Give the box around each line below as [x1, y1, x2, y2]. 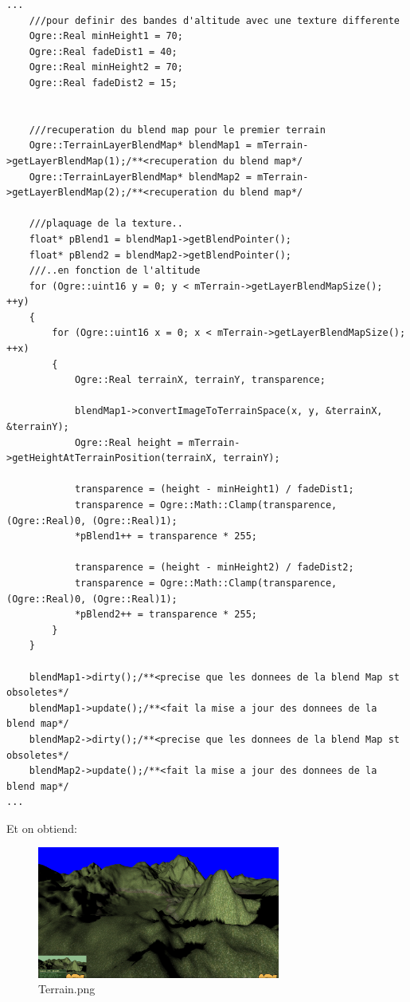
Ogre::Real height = [74, 436, 183, 448]
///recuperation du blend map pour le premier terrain [29, 124, 326, 136]
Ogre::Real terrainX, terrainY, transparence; [74, 374, 326, 386]
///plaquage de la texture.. [29, 218, 183, 230]
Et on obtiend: [6, 819, 77, 836]
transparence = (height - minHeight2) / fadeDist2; [74, 562, 354, 574]
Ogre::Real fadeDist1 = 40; [29, 45, 178, 57]
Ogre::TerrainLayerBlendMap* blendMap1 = [29, 140, 252, 152]
